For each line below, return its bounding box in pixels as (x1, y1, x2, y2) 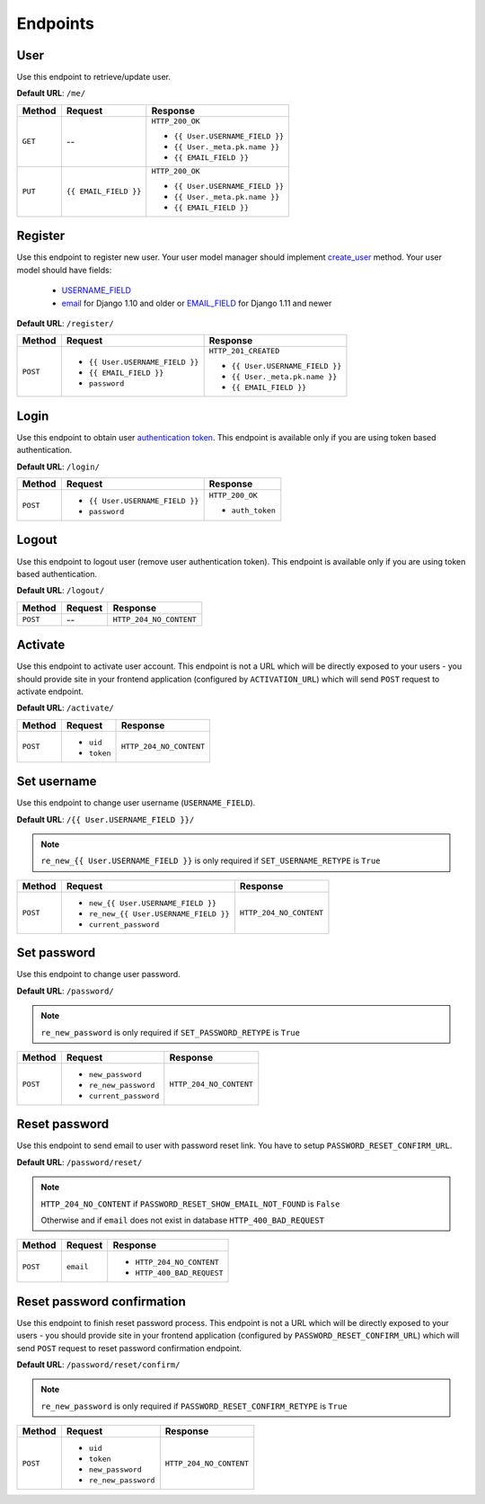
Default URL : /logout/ (16, 585, 105, 596)
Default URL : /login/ (16, 461, 101, 472)
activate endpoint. (16, 686, 84, 697)
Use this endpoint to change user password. (16, 969, 181, 980)
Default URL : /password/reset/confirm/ (16, 1359, 181, 1370)
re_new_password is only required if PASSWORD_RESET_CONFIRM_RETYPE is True (40, 1401, 348, 1411)
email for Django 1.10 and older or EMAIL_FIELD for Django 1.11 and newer (61, 298, 332, 308)
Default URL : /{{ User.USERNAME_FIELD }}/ (16, 814, 195, 824)
